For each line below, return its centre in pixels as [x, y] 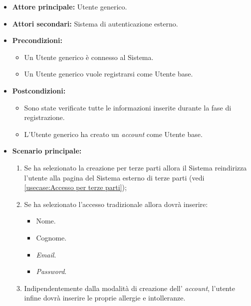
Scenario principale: [47, 151]
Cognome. [51, 237]
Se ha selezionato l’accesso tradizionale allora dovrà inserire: [116, 204]
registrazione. [44, 117]
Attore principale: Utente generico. [70, 6]
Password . [51, 271]
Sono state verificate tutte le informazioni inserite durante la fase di [128, 107]
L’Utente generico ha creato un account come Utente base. [113, 134]
